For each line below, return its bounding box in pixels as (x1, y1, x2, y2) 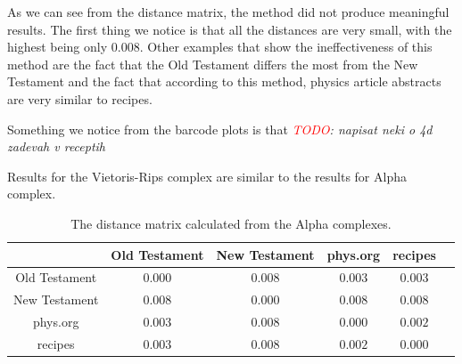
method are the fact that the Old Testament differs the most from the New (7, 54, 418, 73)
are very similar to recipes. (7, 89, 153, 108)
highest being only (7, 37, 108, 56)
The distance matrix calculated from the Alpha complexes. (70, 214, 392, 232)
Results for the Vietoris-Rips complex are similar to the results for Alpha (7, 166, 407, 185)
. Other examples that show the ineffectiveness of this (139, 37, 433, 56)
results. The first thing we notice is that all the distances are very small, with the (7, 20, 452, 38)
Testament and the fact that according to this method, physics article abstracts (7, 72, 441, 91)
